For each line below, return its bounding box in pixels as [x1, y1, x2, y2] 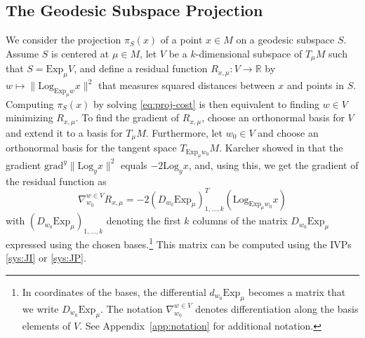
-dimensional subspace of [195, 46, 303, 60]
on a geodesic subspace [236, 32, 335, 47]
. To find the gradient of [75, 110, 180, 125]
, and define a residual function [74, 61, 208, 76]
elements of [22, 318, 71, 332]
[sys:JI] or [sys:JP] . [6, 250, 86, 265]
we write [22, 301, 59, 316]
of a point [160, 32, 203, 47]
